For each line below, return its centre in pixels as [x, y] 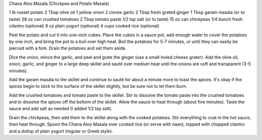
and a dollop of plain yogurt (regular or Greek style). [61, 131]
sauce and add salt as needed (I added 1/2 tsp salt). [61, 109]
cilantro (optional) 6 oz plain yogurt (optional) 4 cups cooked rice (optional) [84, 26]
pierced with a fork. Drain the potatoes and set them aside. [68, 48]
